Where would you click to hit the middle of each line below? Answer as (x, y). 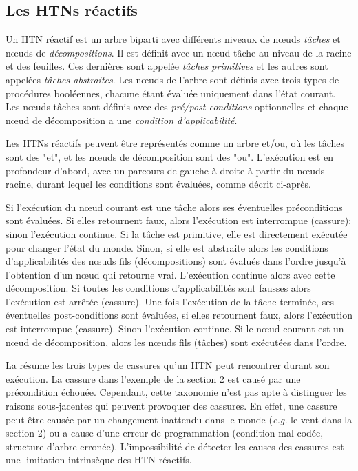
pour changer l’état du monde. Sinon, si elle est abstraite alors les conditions (167, 247)
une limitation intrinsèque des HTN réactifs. (99, 460)
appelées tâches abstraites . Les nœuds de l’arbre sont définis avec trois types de (172, 79)
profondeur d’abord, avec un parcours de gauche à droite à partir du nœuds (165, 170)
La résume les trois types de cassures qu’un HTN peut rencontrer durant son (168, 365)
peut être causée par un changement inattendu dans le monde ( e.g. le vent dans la (179, 419)
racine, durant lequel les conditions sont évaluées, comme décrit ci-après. (158, 184)
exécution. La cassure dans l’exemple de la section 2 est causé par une (153, 378)
